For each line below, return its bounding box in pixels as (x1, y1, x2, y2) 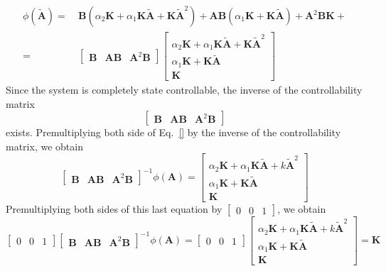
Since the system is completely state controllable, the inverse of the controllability (6, 82, 363, 96)
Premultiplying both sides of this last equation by (6, 201, 223, 216)
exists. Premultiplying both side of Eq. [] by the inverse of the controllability (6, 125, 341, 140)
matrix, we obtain (6, 138, 83, 153)
